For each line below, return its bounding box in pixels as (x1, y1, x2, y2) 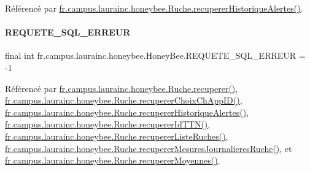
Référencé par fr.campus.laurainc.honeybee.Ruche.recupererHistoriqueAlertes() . (5, 2, 303, 14)
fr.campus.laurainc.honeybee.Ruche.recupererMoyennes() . (5, 154, 220, 167)
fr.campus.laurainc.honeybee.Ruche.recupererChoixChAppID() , (5, 94, 242, 107)
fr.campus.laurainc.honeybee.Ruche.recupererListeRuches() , (5, 129, 228, 142)
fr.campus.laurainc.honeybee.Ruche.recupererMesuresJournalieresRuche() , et (5, 142, 292, 154)
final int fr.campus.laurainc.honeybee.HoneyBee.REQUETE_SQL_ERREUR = (5, 49, 306, 62)
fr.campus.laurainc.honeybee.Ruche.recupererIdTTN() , (5, 118, 211, 131)
